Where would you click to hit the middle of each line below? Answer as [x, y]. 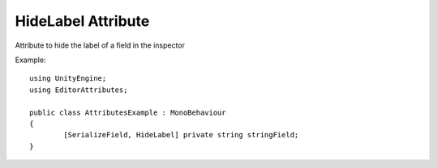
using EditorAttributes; [79, 90]
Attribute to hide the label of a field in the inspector [100, 45]
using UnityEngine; [68, 78]
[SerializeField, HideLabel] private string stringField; [181, 135]
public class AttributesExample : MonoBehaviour [128, 112]
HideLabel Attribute [82, 21]
